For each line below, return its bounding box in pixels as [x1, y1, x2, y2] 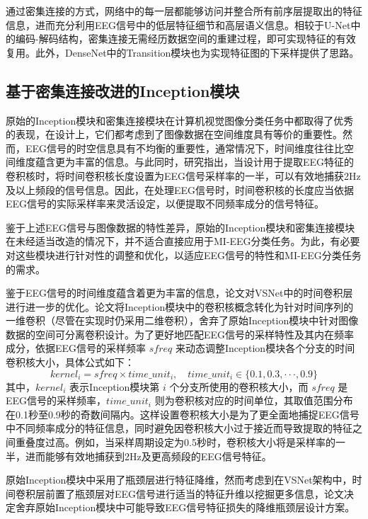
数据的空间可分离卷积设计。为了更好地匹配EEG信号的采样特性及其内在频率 [6, 326, 355, 341]
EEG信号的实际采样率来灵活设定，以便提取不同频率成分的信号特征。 [6, 196, 325, 211]
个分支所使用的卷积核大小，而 [169, 379, 309, 394]
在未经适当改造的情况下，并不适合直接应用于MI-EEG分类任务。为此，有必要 [6, 234, 360, 249]
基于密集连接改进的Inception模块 [6, 79, 240, 101]
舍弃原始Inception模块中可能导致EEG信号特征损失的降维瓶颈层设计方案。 [15, 500, 355, 515]
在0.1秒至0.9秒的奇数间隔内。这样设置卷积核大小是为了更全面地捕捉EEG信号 [6, 406, 360, 421]
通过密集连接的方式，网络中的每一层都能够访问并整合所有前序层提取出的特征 [6, 4, 362, 18]
